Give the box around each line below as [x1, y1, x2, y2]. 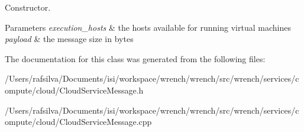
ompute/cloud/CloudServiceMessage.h [5, 83, 144, 96]
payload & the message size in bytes [5, 33, 134, 45]
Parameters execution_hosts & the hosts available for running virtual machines [5, 21, 291, 33]
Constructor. [5, 1, 51, 13]
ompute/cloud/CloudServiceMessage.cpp [5, 115, 152, 128]
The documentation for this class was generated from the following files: [5, 52, 266, 65]
